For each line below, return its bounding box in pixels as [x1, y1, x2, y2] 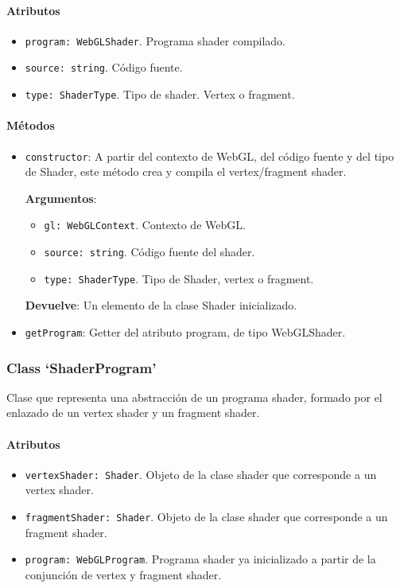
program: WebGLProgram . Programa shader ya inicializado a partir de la [25, 551, 376, 567]
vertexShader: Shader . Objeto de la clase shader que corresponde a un [25, 465, 377, 482]
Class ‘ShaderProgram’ [6, 357, 157, 377]
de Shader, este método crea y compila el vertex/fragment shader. [25, 163, 347, 180]
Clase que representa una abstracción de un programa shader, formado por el [6, 388, 383, 405]
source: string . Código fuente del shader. [44, 243, 255, 260]
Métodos [6, 117, 55, 134]
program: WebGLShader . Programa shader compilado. [25, 32, 285, 49]
